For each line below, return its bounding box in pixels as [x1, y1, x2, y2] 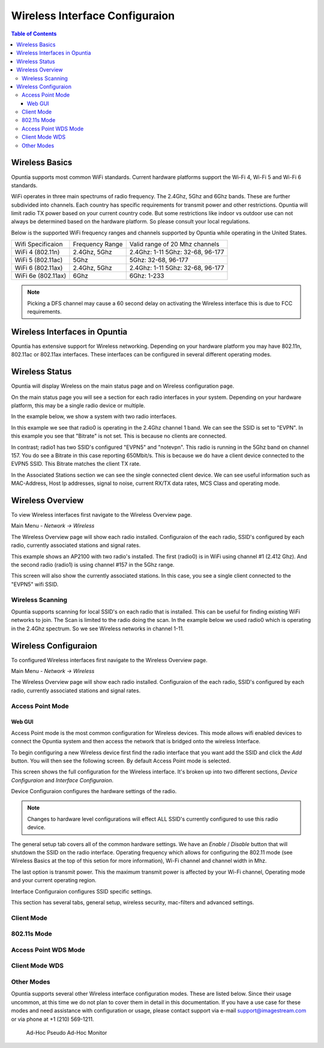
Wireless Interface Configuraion [11, 9, 175, 22]
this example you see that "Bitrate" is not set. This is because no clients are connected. [11, 433, 227, 440]
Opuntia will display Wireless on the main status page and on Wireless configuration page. [11, 382, 235, 390]
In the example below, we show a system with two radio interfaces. [11, 413, 177, 420]
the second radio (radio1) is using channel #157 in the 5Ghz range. [11, 561, 175, 568]
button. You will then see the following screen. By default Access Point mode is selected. [11, 757, 231, 764]
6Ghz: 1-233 [129, 272, 164, 280]
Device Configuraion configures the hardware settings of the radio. [11, 788, 177, 795]
